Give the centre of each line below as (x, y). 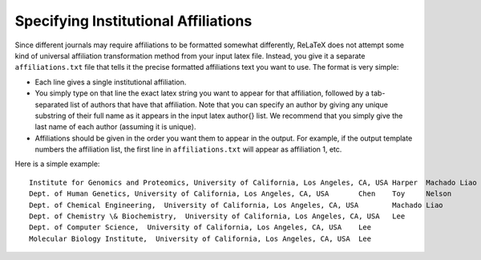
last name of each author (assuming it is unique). (115, 127)
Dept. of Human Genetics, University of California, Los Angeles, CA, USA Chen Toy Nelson (240, 194)
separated (52, 104)
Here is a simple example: (57, 164)
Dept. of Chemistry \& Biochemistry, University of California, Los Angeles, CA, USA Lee (217, 216)
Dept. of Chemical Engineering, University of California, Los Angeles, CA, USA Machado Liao (236, 205)
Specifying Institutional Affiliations (133, 21)
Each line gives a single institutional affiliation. (111, 82)
